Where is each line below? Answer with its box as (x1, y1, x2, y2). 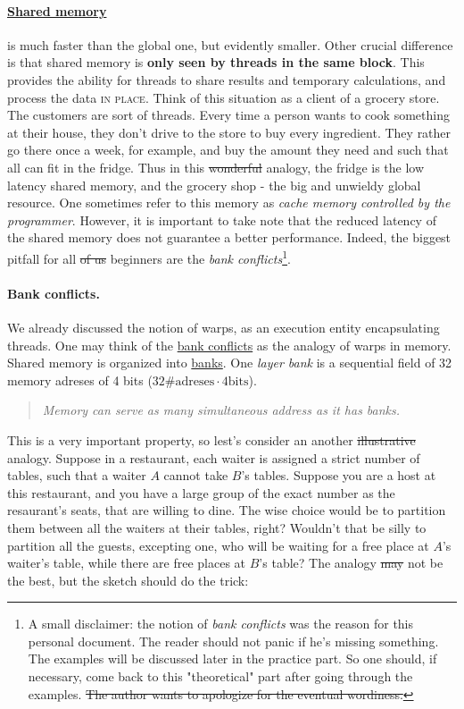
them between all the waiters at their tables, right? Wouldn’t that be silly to (7, 518, 427, 536)
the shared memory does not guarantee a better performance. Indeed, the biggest (7, 228, 452, 247)
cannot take (163, 466, 228, 485)
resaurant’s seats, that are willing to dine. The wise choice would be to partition (7, 501, 446, 519)
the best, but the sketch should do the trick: (7, 570, 249, 589)
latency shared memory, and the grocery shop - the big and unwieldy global (7, 175, 421, 194)
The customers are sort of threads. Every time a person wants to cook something (7, 106, 450, 124)
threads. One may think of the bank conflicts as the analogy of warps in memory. (7, 335, 452, 354)
